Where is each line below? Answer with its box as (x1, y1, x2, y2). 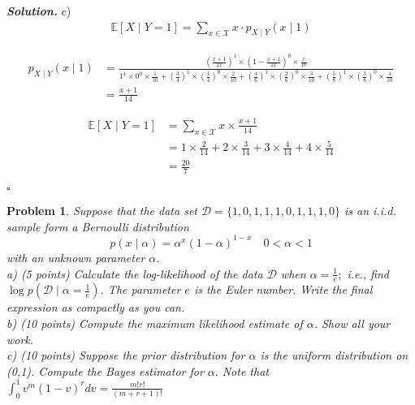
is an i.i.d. (344, 202, 396, 219)
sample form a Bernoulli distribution (6, 218, 189, 235)
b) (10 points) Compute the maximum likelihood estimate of (6, 314, 303, 331)
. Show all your (313, 314, 391, 331)
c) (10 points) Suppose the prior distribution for (6, 347, 245, 364)
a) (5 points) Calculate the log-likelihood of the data (6, 265, 263, 282)
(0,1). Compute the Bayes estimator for (6, 362, 204, 379)
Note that (222, 362, 269, 379)
